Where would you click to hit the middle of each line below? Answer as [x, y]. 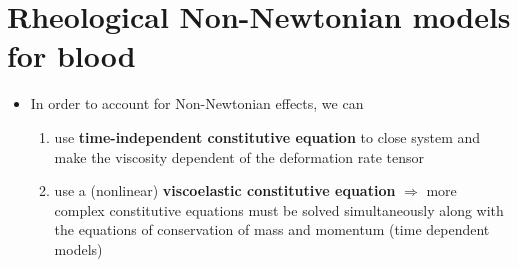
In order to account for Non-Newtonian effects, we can [197, 103]
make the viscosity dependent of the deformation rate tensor [239, 156]
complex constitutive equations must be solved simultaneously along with [279, 209]
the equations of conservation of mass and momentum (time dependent [272, 229]
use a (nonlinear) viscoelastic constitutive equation [225, 190]
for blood [71, 55]
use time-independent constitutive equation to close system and [267, 136]
